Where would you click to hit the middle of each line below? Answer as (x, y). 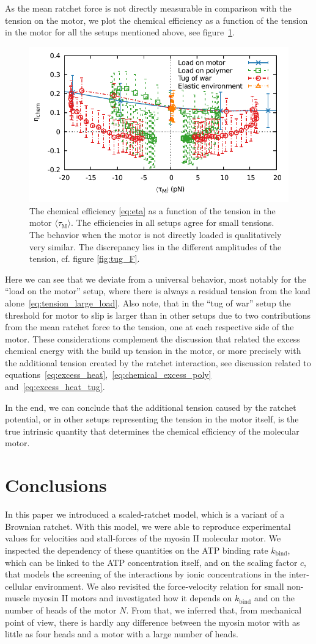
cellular (19, 586)
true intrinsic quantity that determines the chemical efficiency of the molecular (152, 431)
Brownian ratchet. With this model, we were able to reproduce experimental (148, 526)
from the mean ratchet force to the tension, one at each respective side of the (149, 327)
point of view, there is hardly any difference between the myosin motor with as (152, 622)
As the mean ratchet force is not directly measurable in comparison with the (148, 8)
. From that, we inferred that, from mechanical (214, 610)
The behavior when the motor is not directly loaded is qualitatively (156, 234)
